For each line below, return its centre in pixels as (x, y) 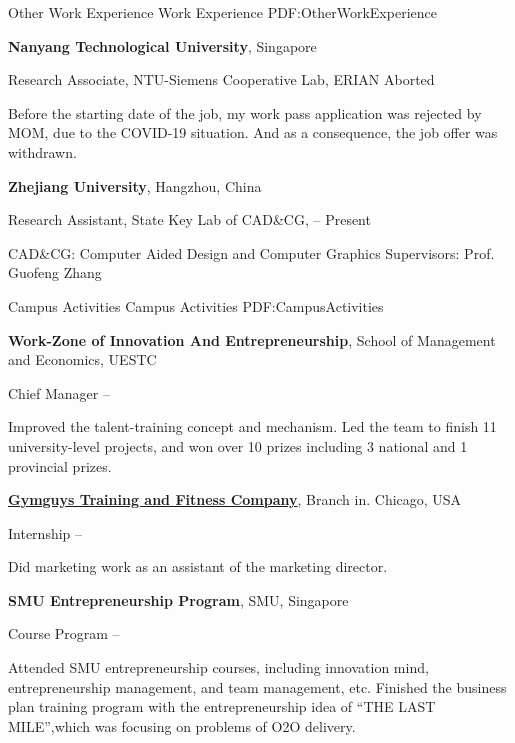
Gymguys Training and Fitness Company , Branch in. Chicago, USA (235, 499)
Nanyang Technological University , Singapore (162, 45)
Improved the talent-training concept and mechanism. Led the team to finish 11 (252, 426)
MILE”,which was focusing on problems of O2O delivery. (182, 725)
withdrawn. (42, 151)
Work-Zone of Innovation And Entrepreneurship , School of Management (252, 339)
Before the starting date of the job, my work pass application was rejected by (245, 112)
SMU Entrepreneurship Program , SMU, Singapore (178, 599)
